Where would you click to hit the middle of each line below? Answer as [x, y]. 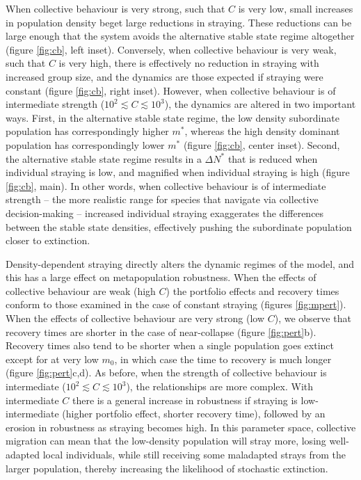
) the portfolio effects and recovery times [252, 290]
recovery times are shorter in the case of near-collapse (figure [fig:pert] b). [161, 331]
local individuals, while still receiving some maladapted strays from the [194, 454]
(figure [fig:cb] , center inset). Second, [262, 144]
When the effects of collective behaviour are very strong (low [135, 318]
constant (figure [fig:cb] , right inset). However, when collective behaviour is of [171, 90]
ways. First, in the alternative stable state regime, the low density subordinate [173, 117]
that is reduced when [273, 158]
